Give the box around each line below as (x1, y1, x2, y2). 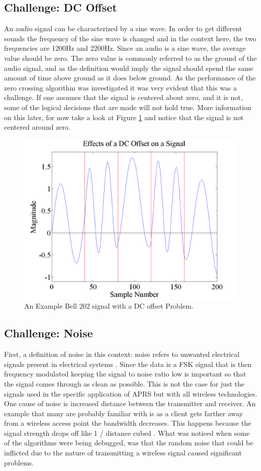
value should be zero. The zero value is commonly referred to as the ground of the (4, 52, 257, 63)
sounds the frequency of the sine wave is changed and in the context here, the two (4, 33, 256, 43)
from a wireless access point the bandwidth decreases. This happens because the (4, 418, 251, 428)
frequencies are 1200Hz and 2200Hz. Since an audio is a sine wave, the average (4, 43, 246, 53)
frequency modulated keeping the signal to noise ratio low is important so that (4, 368, 246, 379)
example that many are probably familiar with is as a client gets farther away (4, 408, 243, 418)
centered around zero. (4, 122, 70, 132)
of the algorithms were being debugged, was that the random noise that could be (4, 437, 253, 448)
